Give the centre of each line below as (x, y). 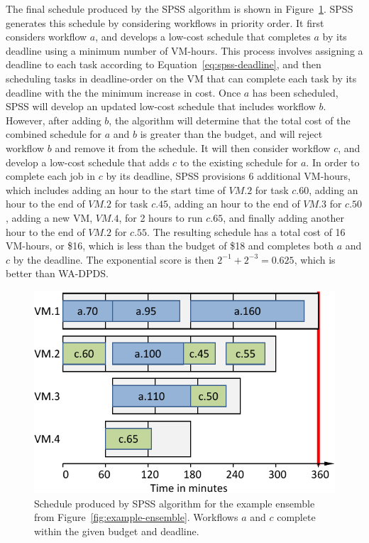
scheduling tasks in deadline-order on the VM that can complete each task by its (181, 78)
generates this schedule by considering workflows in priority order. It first (165, 22)
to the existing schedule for (239, 162)
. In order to (333, 162)
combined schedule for (54, 134)
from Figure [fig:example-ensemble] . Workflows (136, 517)
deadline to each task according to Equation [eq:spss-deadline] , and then (164, 64)
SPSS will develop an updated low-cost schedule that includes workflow (161, 106)
